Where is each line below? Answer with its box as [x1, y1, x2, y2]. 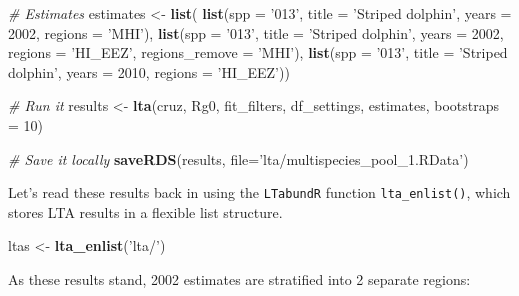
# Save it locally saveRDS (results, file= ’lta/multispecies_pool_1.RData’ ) [8, 148, 469, 169]
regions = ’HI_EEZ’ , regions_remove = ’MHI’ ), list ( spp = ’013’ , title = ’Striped [8, 42, 508, 63]
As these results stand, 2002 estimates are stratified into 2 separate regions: [8, 269, 471, 289]
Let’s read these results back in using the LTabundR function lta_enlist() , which [8, 182, 511, 203]
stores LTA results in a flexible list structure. [8, 201, 283, 222]
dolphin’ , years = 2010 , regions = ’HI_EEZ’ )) [8, 61, 290, 82]
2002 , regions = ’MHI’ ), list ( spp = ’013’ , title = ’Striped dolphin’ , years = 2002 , [8, 22, 504, 43]
